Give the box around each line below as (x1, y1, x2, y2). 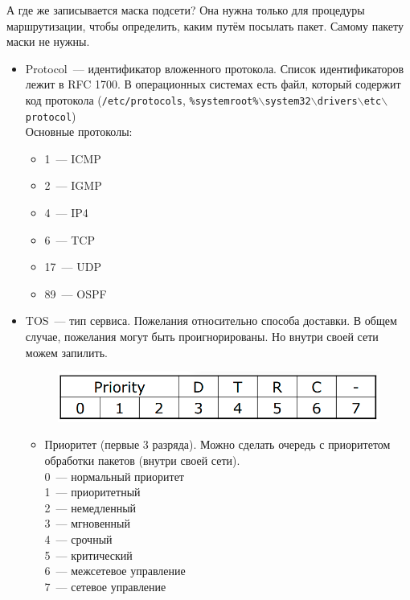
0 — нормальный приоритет (44, 467, 184, 484)
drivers (317, 95, 358, 107)
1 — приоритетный (44, 483, 141, 500)
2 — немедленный (44, 499, 137, 516)
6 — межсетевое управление (44, 562, 186, 579)
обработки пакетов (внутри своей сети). (44, 452, 240, 469)
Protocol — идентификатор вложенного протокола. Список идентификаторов (25, 60, 404, 76)
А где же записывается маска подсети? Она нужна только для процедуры (6, 2, 365, 18)
